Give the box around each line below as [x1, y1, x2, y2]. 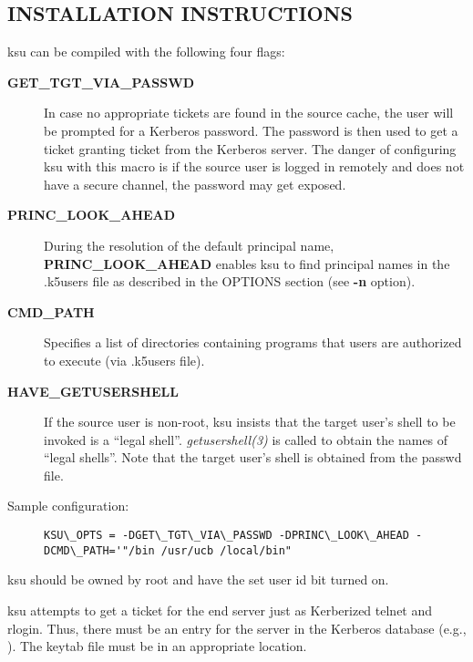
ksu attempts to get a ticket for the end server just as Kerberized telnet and [7, 600, 433, 619]
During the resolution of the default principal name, [44, 235, 334, 254]
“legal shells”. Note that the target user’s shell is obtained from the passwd [44, 448, 462, 467]
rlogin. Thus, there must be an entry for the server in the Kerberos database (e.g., [7, 618, 467, 637]
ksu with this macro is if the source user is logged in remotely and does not [44, 157, 465, 176]
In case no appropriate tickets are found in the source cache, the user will [44, 103, 454, 122]
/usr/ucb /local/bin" [160, 543, 293, 557]
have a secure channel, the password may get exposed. [44, 174, 346, 193]
